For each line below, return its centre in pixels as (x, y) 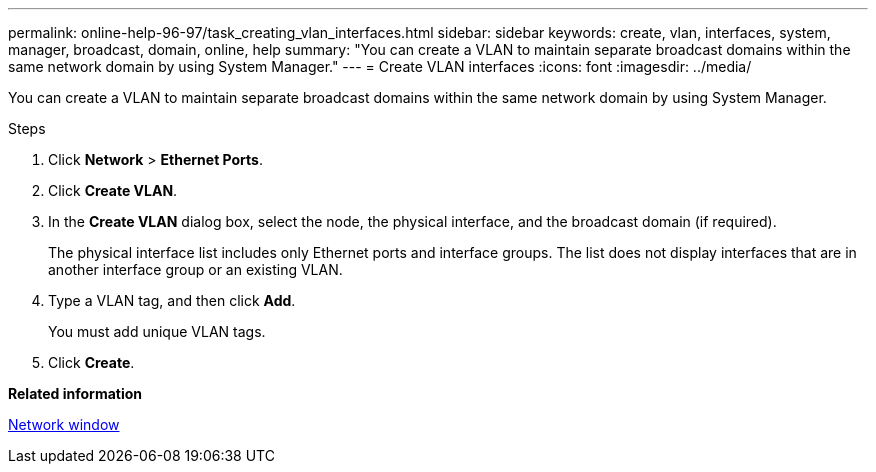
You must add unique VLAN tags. (157, 331)
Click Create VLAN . (113, 190)
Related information (75, 393)
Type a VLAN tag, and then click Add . (172, 300)
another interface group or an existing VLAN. (195, 269)
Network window (64, 424)
